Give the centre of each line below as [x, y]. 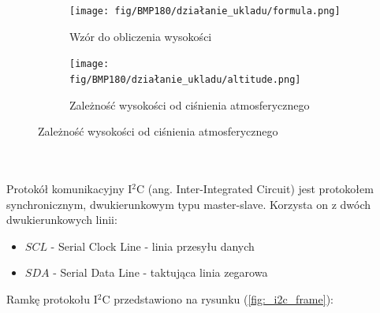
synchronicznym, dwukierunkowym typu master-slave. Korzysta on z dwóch [189, 204]
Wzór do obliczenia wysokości [141, 36]
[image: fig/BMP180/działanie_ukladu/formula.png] [205, 11]
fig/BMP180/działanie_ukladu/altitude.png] [185, 79]
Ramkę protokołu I [52, 298]
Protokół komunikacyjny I [69, 188]
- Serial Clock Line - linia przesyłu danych [153, 246]
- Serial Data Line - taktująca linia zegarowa [160, 272]
